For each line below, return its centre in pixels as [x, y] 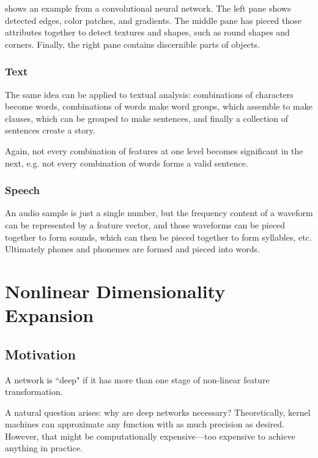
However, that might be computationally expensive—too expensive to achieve [150, 436]
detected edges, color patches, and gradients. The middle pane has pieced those [153, 20]
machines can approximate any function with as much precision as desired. [145, 424]
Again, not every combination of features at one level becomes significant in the [154, 150]
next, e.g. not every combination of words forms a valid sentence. [127, 163]
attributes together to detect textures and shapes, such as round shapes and [147, 32]
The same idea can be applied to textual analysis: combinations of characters [149, 94]
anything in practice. [44, 448]
